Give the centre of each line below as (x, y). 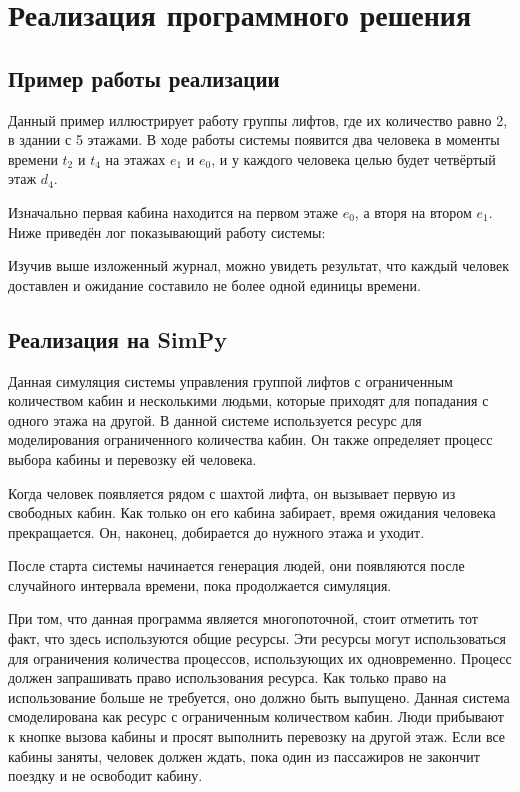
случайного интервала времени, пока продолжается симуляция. (200, 584)
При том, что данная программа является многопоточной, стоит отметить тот (243, 618)
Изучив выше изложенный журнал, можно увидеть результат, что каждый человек (258, 265)
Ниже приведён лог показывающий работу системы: (167, 231)
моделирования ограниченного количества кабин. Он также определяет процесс (250, 439)
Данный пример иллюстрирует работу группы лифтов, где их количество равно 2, (258, 119)
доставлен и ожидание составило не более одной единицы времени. (214, 284)
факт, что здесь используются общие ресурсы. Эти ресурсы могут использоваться (257, 638)
